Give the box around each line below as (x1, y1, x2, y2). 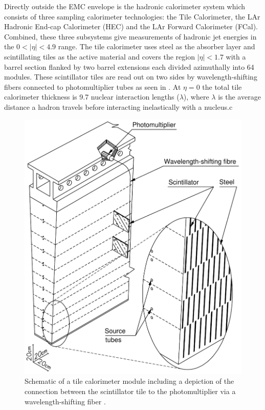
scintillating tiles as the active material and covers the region (4, 51, 195, 62)
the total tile (202, 81, 242, 92)
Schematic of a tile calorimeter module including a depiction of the (25, 376, 234, 386)
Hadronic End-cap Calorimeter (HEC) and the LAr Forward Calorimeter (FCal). (4, 21, 258, 32)
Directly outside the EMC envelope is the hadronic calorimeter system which (4, 1, 246, 11)
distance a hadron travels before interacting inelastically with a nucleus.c (4, 101, 233, 112)
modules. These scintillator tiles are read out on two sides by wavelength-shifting (4, 71, 257, 82)
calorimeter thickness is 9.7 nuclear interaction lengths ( (4, 91, 180, 102)
